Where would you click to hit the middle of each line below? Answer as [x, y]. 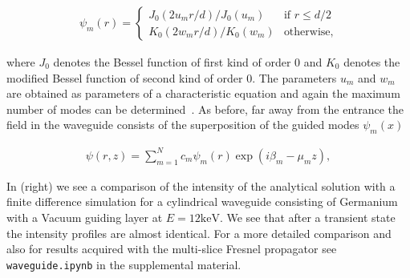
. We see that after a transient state [307, 217]
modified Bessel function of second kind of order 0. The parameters [172, 77]
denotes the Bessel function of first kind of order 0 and [188, 62]
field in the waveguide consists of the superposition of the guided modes [183, 125]
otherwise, [309, 32]
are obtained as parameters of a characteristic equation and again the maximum [203, 93]
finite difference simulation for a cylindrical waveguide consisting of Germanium [202, 201]
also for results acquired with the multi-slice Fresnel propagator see [172, 249]
